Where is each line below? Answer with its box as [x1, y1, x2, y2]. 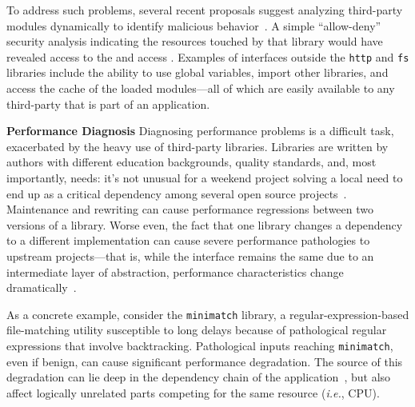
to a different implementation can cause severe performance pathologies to [6, 232, 370, 249]
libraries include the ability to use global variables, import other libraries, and [6, 64, 389, 81]
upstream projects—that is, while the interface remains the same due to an [6, 247, 374, 264]
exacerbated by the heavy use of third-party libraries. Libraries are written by [6, 138, 389, 154]
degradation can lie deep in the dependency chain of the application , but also [6, 369, 391, 385]
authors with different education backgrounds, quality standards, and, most [6, 154, 377, 170]
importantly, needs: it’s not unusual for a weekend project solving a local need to [6, 170, 403, 186]
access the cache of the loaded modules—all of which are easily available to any [6, 80, 395, 97]
